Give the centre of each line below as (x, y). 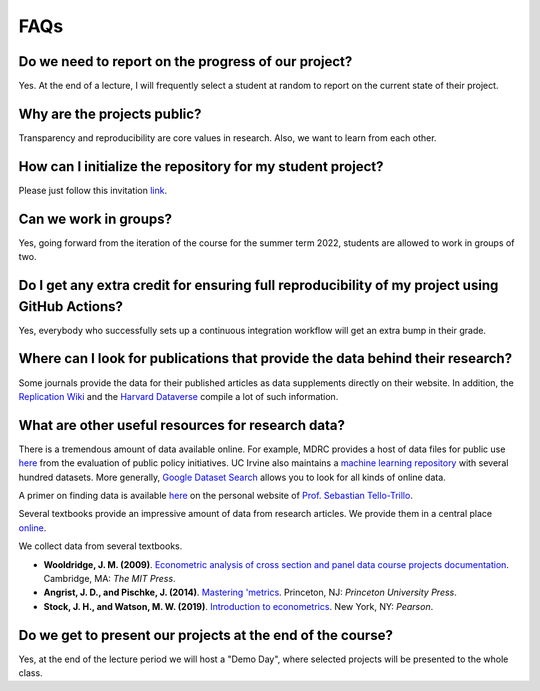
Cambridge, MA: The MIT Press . (109, 578)
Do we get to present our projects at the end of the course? (206, 635)
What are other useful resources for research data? (181, 425)
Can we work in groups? (95, 218)
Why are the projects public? (110, 113)
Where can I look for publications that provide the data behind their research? (265, 358)
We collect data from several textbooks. (100, 546)
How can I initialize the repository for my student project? (201, 166)
